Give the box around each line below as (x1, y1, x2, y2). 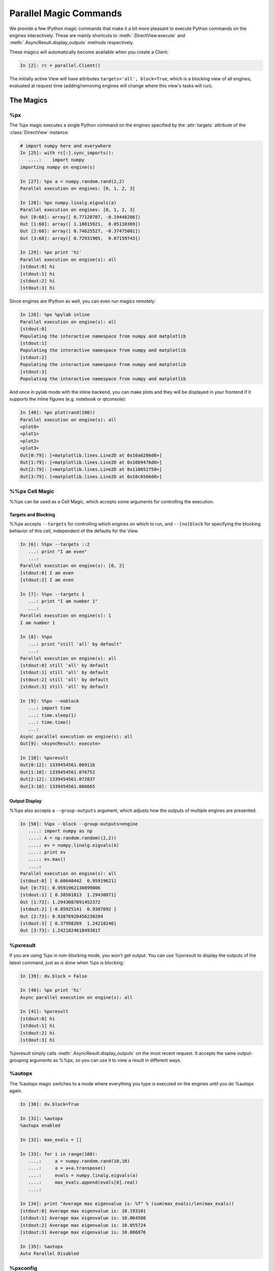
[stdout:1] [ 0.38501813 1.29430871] (20, 892, 117, 898)
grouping (9, 1057, 29, 1064)
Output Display (9, 798, 42, 804)
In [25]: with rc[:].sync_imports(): (20, 150, 114, 156)
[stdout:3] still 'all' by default (20, 684, 109, 690)
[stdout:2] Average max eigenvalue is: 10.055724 (20, 1222, 146, 1228)
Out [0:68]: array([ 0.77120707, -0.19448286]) (20, 214, 141, 220)
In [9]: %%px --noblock (20, 698, 80, 704)
